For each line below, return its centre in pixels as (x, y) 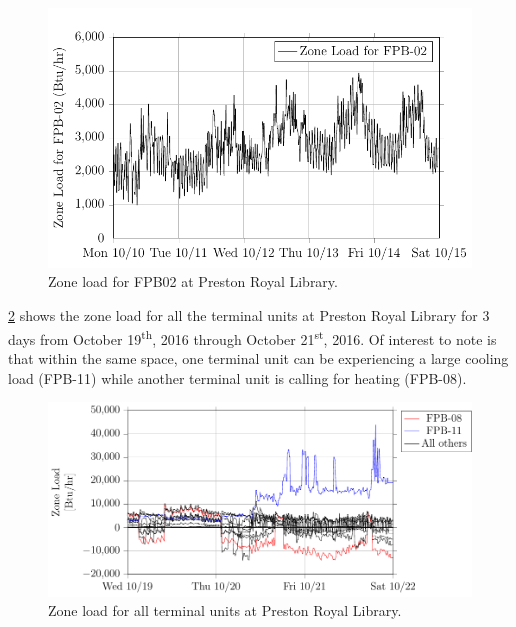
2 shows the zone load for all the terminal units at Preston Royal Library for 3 (249, 315)
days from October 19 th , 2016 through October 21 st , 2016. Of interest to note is (252, 337)
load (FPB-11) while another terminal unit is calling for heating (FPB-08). (237, 377)
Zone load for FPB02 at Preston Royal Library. (193, 281)
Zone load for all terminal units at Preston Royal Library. (225, 610)
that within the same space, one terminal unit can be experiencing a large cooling (258, 357)
